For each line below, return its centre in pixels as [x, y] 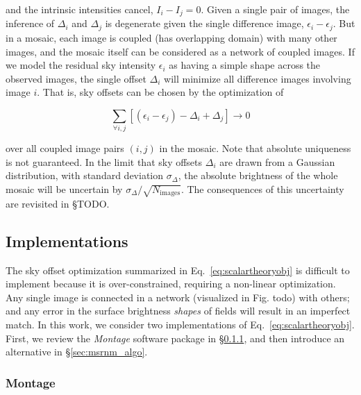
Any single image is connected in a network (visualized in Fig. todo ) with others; [178, 297]
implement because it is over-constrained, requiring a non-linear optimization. [171, 284]
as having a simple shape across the [245, 65]
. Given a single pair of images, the [275, 9]
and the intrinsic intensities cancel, [79, 9]
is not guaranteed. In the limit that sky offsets [104, 161]
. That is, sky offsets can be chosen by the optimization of [160, 92]
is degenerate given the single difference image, [204, 23]
